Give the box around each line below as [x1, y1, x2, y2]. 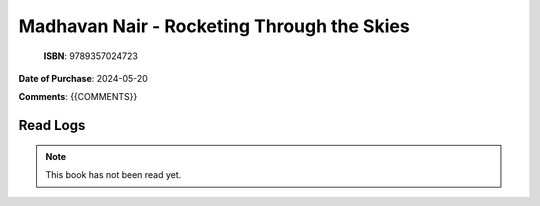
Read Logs [18, 117, 86, 134]
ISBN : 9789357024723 [43, 50, 139, 62]
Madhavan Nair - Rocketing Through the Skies [18, 15, 410, 37]
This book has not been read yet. [45, 169, 182, 181]
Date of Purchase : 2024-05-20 [18, 72, 149, 84]
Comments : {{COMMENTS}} [18, 91, 138, 103]
